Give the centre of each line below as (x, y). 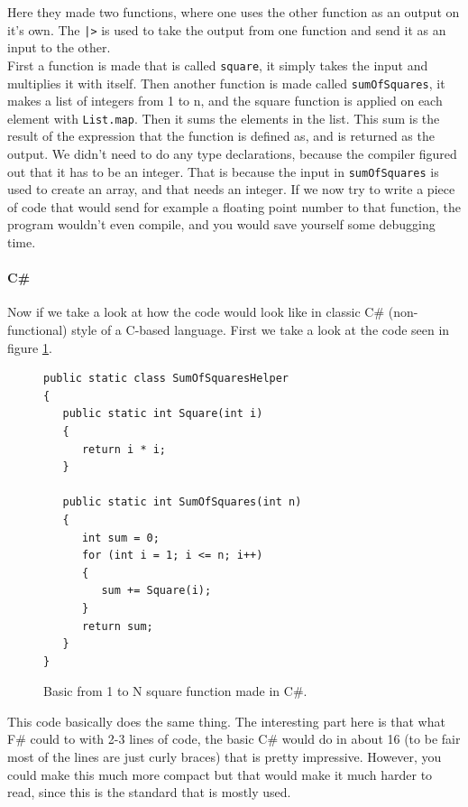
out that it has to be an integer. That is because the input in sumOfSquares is (223, 171)
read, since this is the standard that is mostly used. (149, 792)
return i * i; (124, 449)
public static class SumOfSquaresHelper (166, 379)
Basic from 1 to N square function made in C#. (175, 691)
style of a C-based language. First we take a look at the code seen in (261, 330)
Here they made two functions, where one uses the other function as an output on (234, 12)
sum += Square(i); (156, 591)
